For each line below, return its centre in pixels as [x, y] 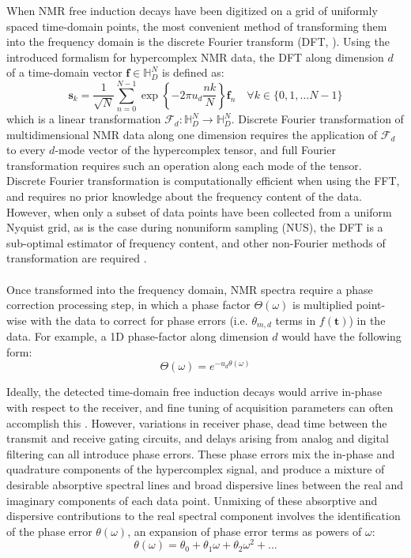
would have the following [341, 336]
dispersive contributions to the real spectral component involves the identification [204, 516]
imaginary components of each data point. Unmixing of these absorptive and [192, 500]
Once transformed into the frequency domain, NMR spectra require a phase [190, 289]
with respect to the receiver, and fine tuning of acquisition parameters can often [200, 407]
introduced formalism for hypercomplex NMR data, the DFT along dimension [195, 57]
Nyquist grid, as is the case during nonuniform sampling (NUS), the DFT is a [195, 227]
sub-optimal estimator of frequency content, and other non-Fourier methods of [196, 242]
